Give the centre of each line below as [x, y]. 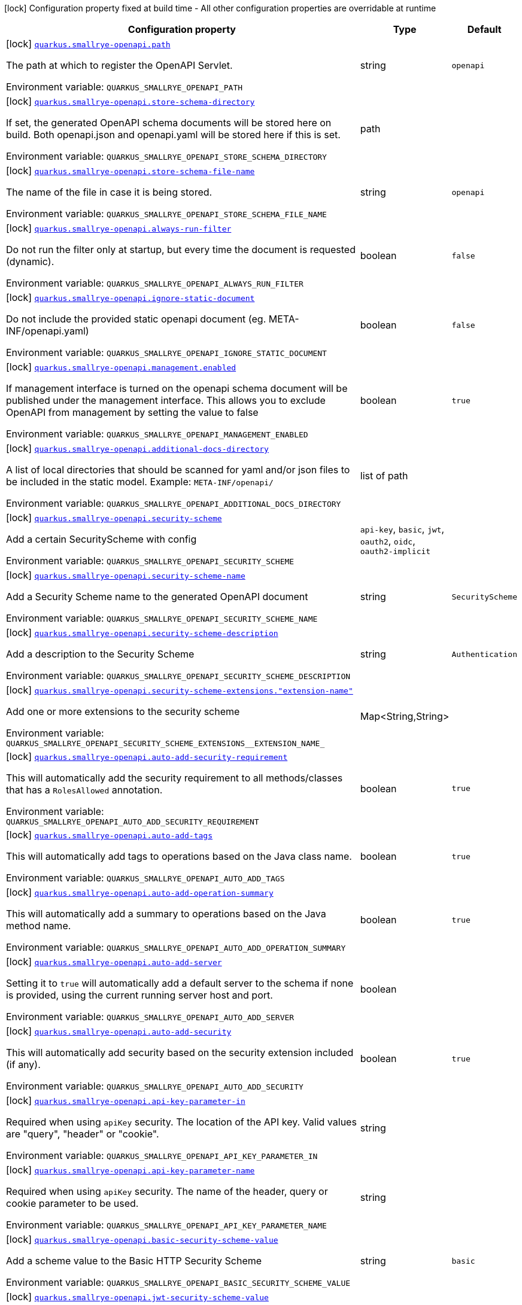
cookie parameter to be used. [72, 1203]
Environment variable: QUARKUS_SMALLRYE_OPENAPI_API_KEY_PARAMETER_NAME [166, 1225]
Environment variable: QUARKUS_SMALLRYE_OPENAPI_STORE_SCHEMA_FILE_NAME [166, 214]
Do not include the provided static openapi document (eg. [136, 319]
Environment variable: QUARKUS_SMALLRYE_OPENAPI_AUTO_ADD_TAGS [145, 878]
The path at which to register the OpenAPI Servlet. [119, 65]
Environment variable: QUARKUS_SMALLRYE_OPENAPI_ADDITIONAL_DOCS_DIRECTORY [174, 503]
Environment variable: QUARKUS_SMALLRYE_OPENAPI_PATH [125, 87]
